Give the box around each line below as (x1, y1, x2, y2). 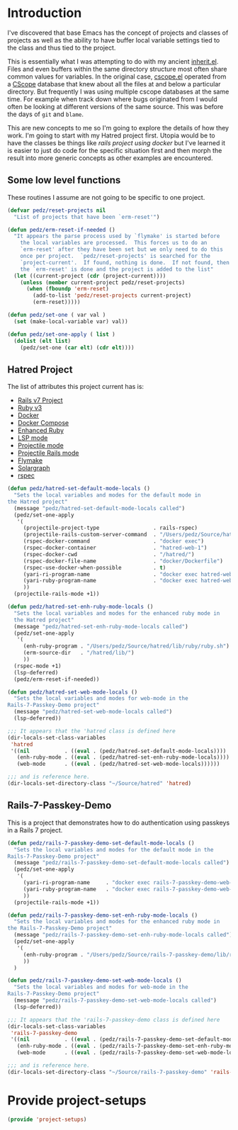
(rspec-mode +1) (13, 662, 62, 669)
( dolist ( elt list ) (13, 337, 72, 344)
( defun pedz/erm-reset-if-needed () (7, 226, 115, 233)
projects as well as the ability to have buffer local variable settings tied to (7, 35, 220, 44)
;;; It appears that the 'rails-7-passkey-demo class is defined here (7, 1016, 220, 1023)
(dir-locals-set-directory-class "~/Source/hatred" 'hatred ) (7, 780, 192, 787)
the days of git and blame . (7, 110, 84, 118)
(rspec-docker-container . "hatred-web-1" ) (23, 544, 208, 552)
